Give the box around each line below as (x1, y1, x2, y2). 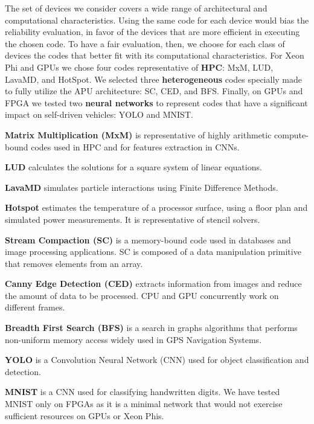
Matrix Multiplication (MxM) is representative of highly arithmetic (5, 128, 272, 141)
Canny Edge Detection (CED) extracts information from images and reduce (5, 277, 302, 290)
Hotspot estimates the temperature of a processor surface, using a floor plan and (5, 201, 308, 214)
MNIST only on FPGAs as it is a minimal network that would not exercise (5, 397, 283, 410)
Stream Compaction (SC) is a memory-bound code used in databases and (5, 233, 291, 246)
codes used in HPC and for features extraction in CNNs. (31, 140, 240, 153)
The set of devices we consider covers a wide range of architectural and (5, 2, 268, 14)
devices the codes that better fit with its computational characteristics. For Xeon (5, 49, 304, 62)
